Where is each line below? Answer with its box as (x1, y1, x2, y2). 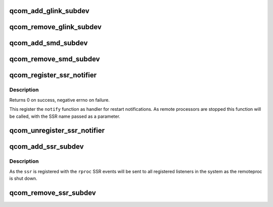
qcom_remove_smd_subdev (9, 55, 100, 63)
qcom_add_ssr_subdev (9, 143, 84, 151)
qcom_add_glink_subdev (9, 7, 89, 15)
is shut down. (9, 175, 37, 181)
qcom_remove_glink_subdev (9, 23, 102, 31)
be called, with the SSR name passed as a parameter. (9, 113, 121, 119)
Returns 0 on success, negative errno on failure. (9, 97, 110, 103)
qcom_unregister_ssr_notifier (9, 126, 105, 135)
